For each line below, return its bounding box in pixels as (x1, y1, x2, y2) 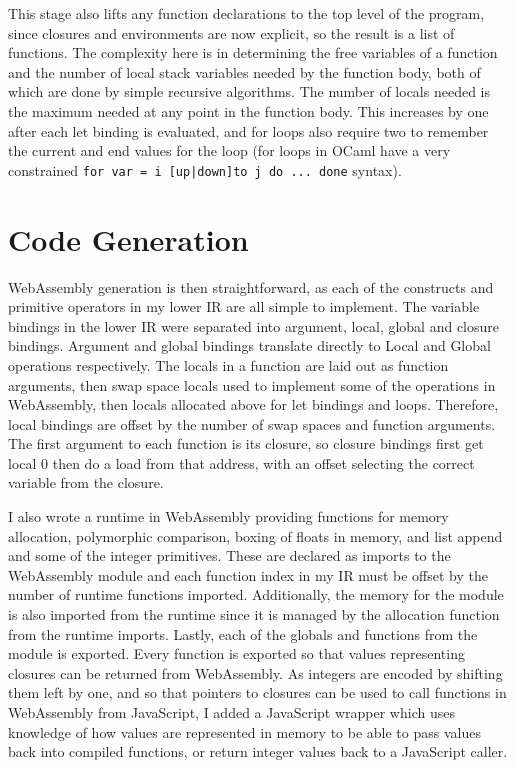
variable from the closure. (8, 472, 164, 493)
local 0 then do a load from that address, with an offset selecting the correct (8, 452, 475, 473)
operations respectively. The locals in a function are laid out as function (8, 354, 449, 375)
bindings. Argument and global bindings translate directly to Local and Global (8, 335, 491, 356)
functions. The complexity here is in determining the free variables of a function (8, 42, 498, 63)
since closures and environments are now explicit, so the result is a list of (8, 22, 455, 43)
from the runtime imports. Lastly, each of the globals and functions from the (8, 623, 478, 644)
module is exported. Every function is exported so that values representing (8, 643, 465, 664)
